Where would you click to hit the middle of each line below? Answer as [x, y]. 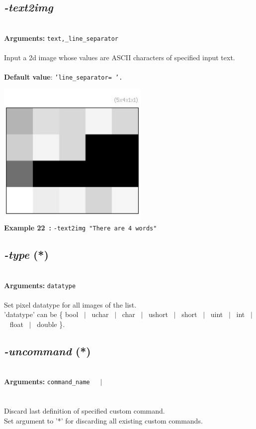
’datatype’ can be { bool [41, 314]
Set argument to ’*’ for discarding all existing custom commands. [103, 420]
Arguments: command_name [47, 381]
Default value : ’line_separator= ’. [63, 77]
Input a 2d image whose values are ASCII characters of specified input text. [120, 57]
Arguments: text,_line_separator [61, 38]
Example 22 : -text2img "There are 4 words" [81, 228]
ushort [159, 314]
